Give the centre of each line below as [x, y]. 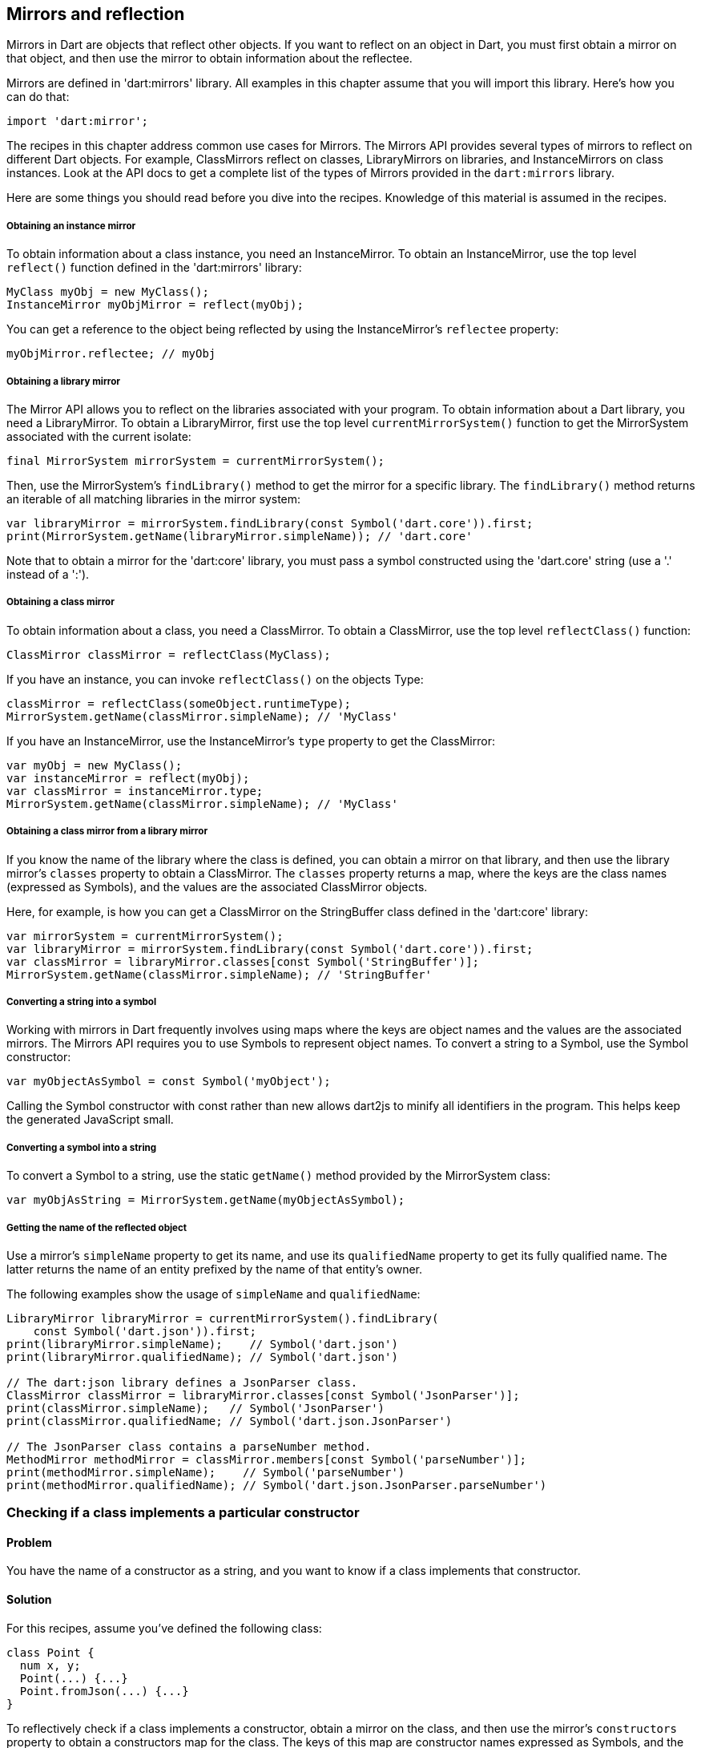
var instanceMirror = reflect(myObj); [128, 778]
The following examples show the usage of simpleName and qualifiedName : [214, 1294]
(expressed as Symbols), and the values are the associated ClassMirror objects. [217, 886]
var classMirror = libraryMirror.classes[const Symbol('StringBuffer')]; [243, 961]
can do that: [38, 97]
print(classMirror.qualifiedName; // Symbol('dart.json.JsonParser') [230, 1421]
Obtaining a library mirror [64, 381]
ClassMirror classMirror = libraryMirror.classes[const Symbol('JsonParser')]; [263, 1395]
